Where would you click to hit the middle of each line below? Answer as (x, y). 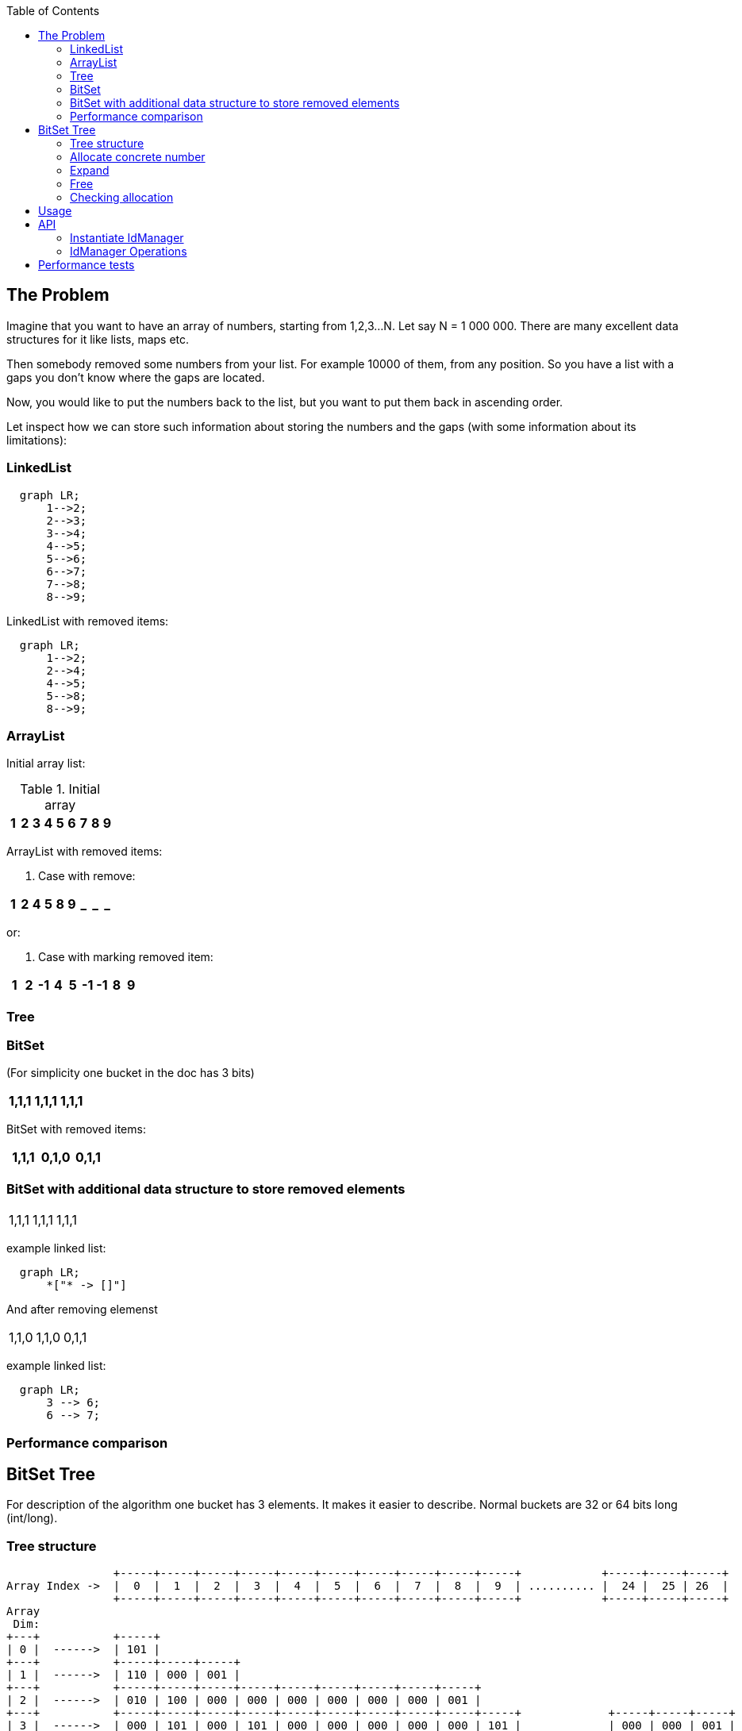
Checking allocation (122, 197)
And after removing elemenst (82, 1310)
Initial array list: (46, 764)
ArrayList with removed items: (85, 852)
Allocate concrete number (138, 157)
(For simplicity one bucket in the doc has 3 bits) (131, 1073)
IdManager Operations (129, 251)
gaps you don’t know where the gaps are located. (136, 377)
